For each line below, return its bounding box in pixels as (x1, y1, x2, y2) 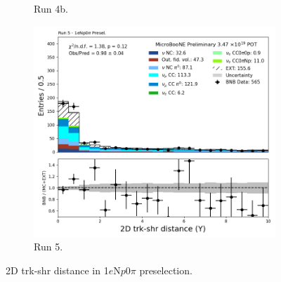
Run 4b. (34, 1, 68, 15)
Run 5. (34, 239, 63, 254)
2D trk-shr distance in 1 (6, 262, 109, 277)
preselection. (139, 262, 192, 277)
